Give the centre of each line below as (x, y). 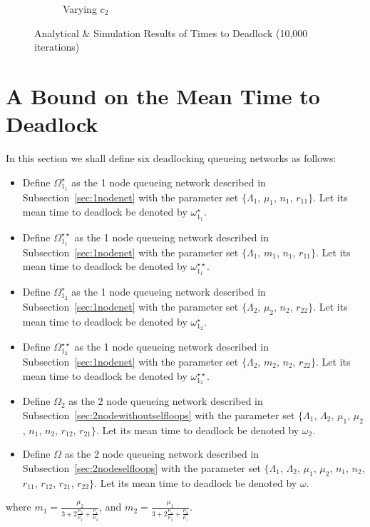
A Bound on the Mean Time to (163, 95)
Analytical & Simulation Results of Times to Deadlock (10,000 (171, 32)
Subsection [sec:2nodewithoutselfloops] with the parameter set (159, 415)
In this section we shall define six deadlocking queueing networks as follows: (171, 158)
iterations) (57, 47)
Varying (80, 9)
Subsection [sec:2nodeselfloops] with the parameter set (142, 467)
